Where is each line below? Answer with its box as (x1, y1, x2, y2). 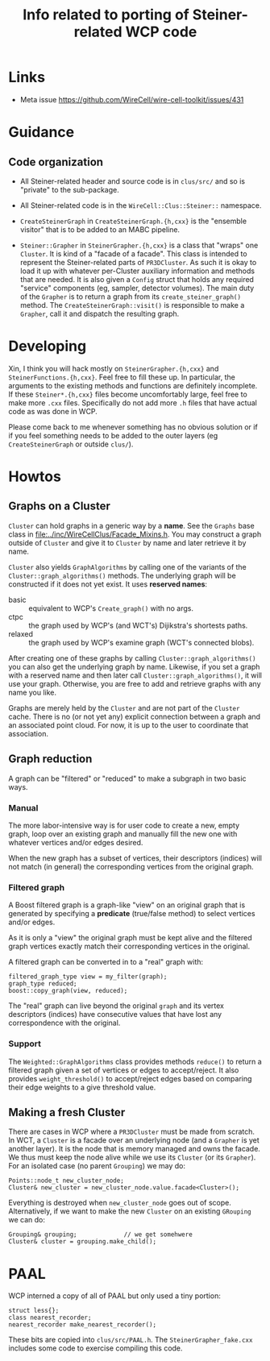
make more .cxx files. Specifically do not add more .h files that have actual (8, 397, 258, 408)
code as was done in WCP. (8, 406, 98, 416)
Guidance (8, 123, 75, 142)
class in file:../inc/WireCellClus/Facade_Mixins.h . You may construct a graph (8, 529, 262, 539)
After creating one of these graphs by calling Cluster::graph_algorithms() (8, 653, 256, 662)
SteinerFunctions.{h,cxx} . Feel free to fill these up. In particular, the (8, 372, 235, 382)
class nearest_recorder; (8, 1313, 92, 1322)
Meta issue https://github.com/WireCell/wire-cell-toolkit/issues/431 (19, 94, 244, 104)
